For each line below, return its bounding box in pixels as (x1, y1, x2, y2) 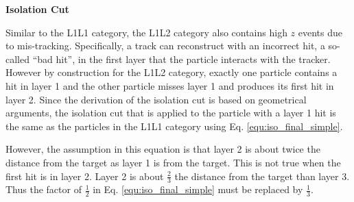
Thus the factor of (5, 182, 82, 197)
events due (298, 25, 343, 39)
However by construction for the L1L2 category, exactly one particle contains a (5, 65, 338, 79)
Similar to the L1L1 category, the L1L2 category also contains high (5, 25, 287, 39)
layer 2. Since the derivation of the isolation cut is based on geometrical (5, 92, 307, 106)
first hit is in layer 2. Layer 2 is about (5, 168, 164, 183)
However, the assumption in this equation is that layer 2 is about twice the (5, 142, 320, 156)
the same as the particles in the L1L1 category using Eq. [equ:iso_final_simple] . (5, 118, 343, 133)
